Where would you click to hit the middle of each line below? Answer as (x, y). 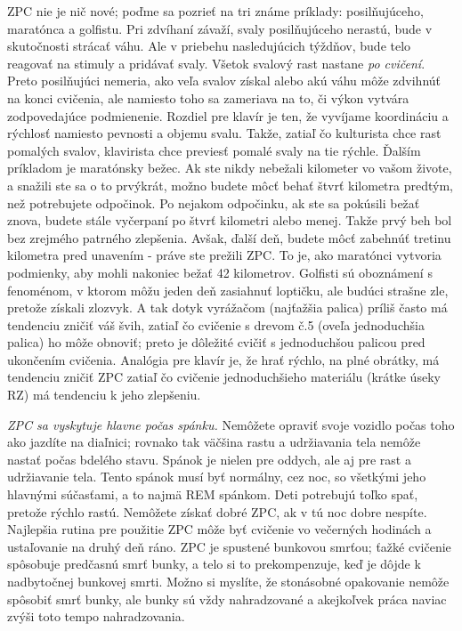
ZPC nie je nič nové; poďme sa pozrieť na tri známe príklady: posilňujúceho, (215, 11)
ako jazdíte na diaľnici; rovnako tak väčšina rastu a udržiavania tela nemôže (214, 442)
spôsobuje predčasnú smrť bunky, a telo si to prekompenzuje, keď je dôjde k (214, 564)
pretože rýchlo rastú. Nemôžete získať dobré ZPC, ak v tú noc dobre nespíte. (217, 511)
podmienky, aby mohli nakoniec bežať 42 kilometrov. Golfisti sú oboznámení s (220, 272)
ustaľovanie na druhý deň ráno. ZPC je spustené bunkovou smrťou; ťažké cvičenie (229, 546)
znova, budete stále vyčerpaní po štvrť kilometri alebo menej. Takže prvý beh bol (230, 220)
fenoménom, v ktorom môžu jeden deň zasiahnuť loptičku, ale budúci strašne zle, (228, 290)
